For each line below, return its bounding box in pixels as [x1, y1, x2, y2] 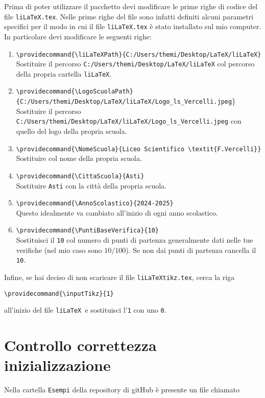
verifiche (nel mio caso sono [16, 244, 102, 255]
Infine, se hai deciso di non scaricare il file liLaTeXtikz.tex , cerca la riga [4, 272, 235, 282]
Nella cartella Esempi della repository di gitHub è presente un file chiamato [4, 384, 239, 395]
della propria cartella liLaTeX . [16, 68, 112, 79]
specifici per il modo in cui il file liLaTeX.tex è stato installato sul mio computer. [4, 21, 261, 32]
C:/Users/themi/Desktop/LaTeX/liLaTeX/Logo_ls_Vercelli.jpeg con [16, 115, 242, 126]
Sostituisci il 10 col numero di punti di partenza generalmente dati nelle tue [16, 235, 253, 245]
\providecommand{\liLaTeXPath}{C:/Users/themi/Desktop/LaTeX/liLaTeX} [16, 51, 261, 58]
